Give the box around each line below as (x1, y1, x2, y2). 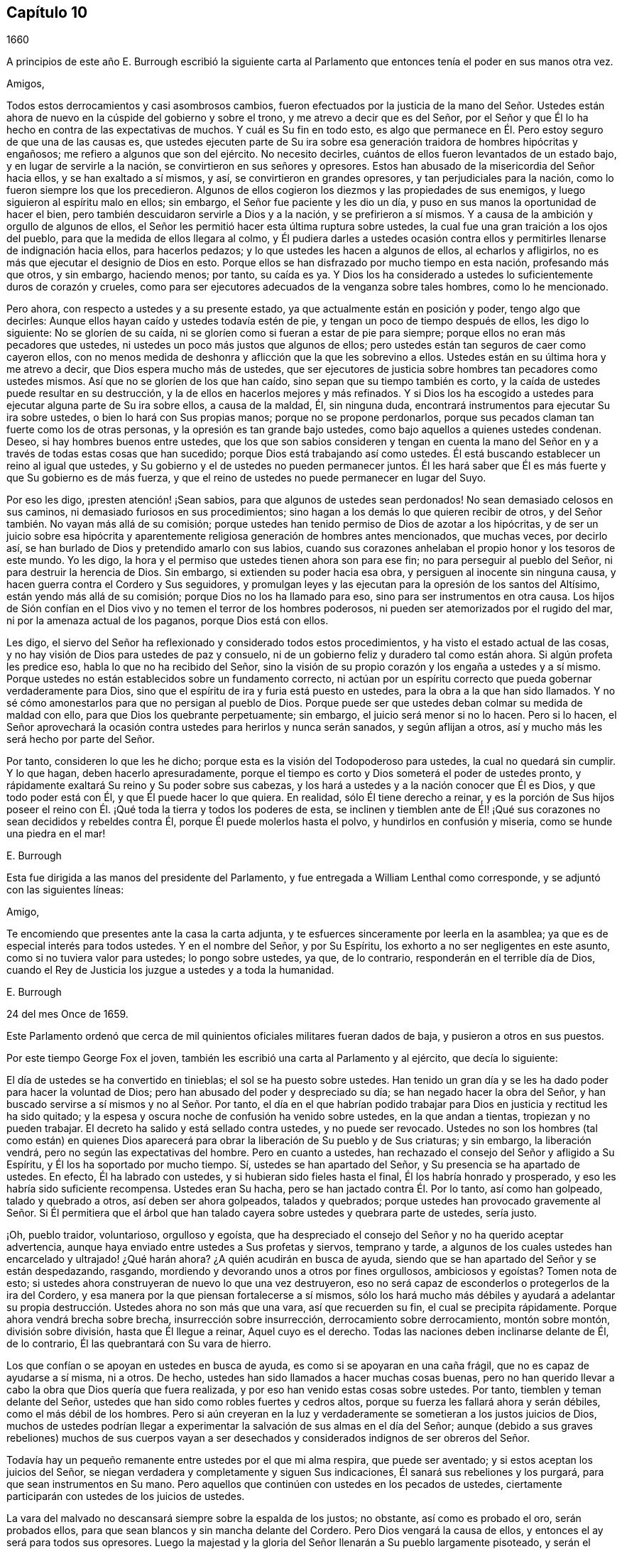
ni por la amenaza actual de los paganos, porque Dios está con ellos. (6, 614, 329, 627)
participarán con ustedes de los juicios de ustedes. (6, 1490, 245, 1503)
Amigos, (6, 77, 45, 90)
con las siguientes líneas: (6, 884, 124, 896)
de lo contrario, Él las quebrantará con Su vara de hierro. (6, 1337, 271, 1350)
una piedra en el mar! (6, 827, 106, 840)
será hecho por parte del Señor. (6, 733, 155, 746)
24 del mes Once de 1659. (6, 1008, 129, 1021)
